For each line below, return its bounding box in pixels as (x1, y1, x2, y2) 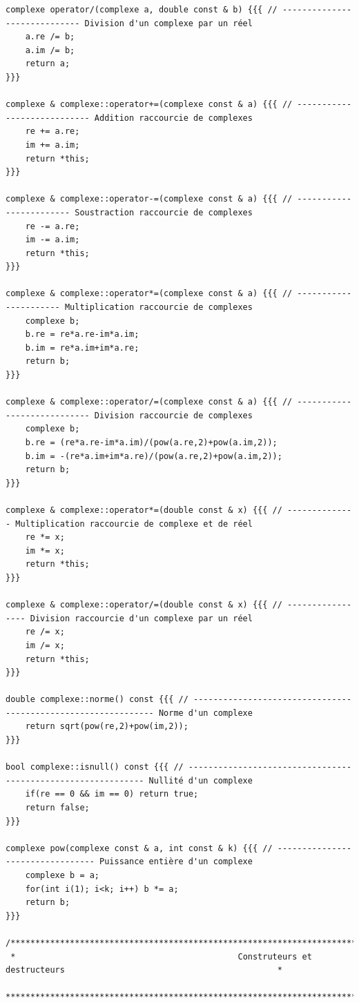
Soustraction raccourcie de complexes (75, 207, 253, 217)
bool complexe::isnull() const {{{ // (6, 762, 184, 772)
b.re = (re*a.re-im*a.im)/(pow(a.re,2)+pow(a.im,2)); (25, 438, 278, 447)
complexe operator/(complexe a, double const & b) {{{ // (6, 5, 278, 14)
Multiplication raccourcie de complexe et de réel (15, 518, 253, 529)
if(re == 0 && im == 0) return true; (25, 789, 199, 799)
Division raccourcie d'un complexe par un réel (30, 613, 253, 623)
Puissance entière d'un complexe (99, 857, 253, 867)
